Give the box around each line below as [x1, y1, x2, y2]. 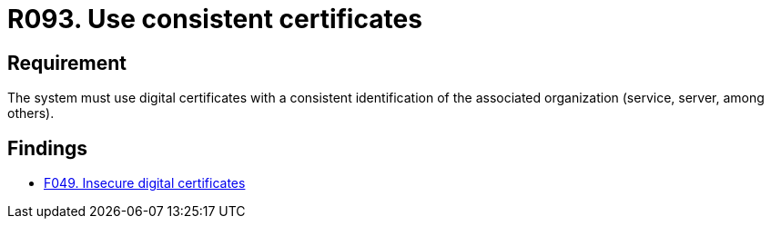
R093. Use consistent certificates [7, 4, 422, 34]
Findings [7, 136, 88, 160]
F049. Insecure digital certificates [44, 175, 246, 192]
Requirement [7, 51, 127, 74]
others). [7, 105, 55, 122]
